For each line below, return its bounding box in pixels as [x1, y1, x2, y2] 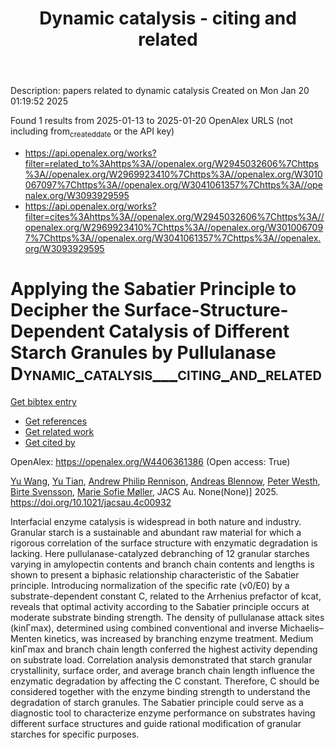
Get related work [24, 425, 95, 437]
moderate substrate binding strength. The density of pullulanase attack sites [10, 611, 325, 623]
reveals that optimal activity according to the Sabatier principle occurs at [10, 600, 310, 612]
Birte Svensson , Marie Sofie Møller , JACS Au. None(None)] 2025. [10, 485, 279, 497]
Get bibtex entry [10, 395, 77, 407]
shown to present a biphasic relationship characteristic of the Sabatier [10, 568, 300, 581]
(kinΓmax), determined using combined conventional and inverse [10, 622, 278, 634]
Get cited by [24, 436, 76, 448]
